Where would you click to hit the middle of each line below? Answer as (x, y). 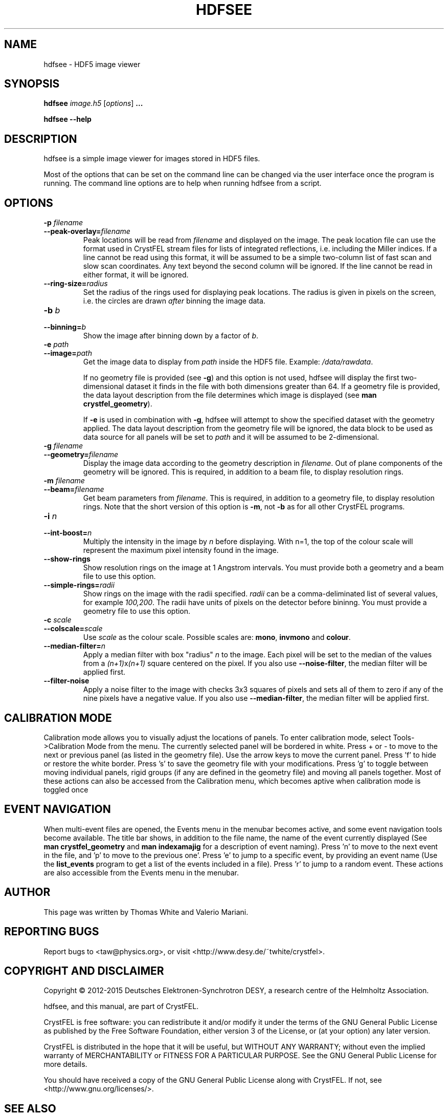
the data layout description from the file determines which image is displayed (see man (230, 395)
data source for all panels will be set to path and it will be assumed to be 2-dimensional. (231, 437)
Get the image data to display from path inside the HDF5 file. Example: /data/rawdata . (228, 362)
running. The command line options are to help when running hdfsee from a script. (183, 183)
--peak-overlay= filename (87, 231)
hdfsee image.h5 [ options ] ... (93, 103)
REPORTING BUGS (52, 932)
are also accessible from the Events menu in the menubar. (141, 872)
